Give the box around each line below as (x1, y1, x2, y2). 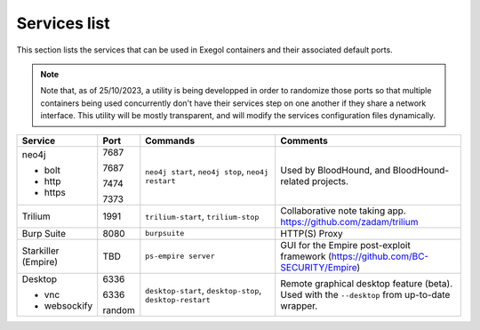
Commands (145, 134, 196, 147)
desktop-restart (145, 295, 211, 304)
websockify (44, 299, 93, 311)
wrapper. (280, 299, 318, 311)
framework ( (280, 250, 332, 262)
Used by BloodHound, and (280, 164, 391, 176)
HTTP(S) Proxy (280, 227, 343, 239)
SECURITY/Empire (280, 261, 357, 273)
